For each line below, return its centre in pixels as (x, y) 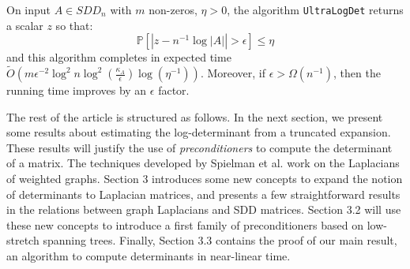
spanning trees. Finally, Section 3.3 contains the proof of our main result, (220, 240)
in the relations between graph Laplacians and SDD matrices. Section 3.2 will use (204, 209)
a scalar (25, 25)
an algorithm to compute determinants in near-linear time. (149, 256)
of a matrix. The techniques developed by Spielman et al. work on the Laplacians (203, 163)
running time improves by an (77, 90)
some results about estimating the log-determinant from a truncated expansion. (199, 132)
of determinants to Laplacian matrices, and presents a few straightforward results (203, 194)
